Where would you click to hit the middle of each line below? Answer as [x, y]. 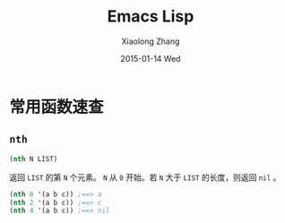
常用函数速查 [57, 107]
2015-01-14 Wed [151, 58]
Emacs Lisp [151, 17]
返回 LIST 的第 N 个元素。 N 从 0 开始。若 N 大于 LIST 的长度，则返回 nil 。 [145, 177]
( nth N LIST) [34, 159]
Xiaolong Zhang [151, 41]
